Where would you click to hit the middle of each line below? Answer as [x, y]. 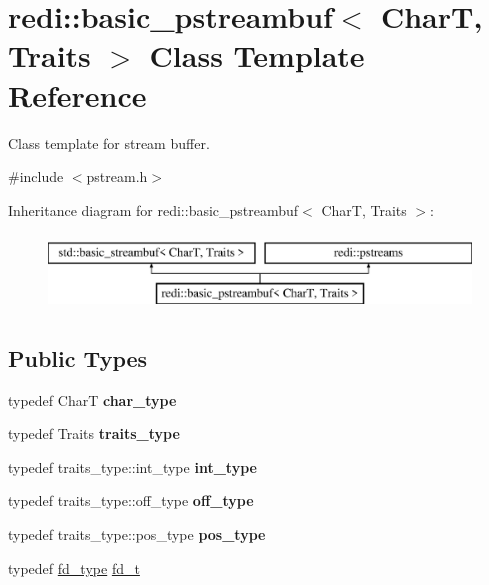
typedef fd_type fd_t [74, 567]
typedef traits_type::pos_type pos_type [137, 534]
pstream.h [117, 176]
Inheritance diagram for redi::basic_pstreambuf [153, 209]
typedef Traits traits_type [94, 433]
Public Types [78, 357]
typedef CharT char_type [92, 399]
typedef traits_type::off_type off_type [131, 500]
